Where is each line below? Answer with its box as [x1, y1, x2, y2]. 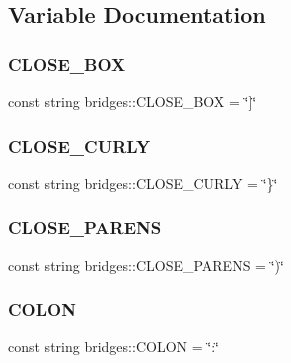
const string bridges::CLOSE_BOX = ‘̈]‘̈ [8, 91, 257, 111]
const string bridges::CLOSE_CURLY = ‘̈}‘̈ [8, 172, 278, 193]
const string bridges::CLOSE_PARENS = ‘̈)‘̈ [8, 254, 284, 275]
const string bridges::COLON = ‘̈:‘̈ [8, 336, 219, 357]
